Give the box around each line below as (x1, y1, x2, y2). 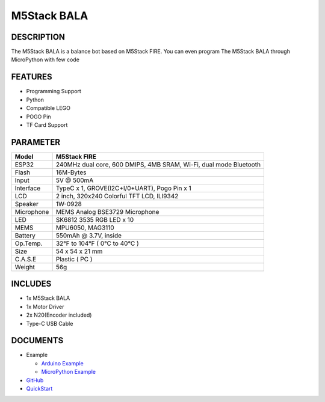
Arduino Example (41, 359, 84, 367)
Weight (14, 263, 36, 271)
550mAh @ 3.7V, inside (55, 231, 122, 240)
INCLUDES (11, 279, 52, 289)
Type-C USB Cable (26, 320, 73, 327)
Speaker (14, 199, 39, 208)
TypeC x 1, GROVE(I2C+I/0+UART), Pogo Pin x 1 (55, 184, 192, 192)
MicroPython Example (41, 368, 96, 376)
